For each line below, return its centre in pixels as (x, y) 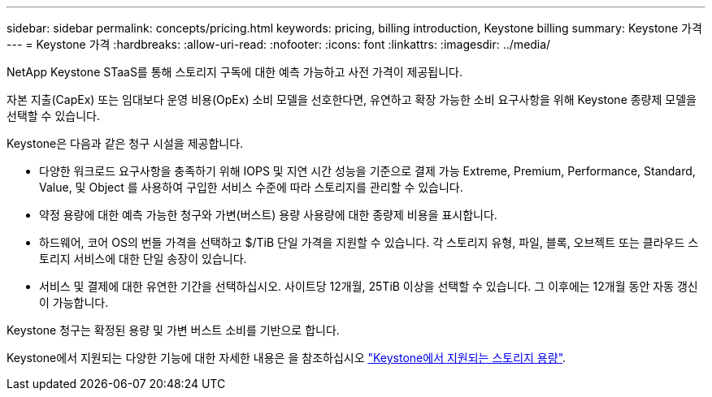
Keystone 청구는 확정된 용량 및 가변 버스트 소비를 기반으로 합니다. (173, 330)
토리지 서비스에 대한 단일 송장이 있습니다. (143, 259)
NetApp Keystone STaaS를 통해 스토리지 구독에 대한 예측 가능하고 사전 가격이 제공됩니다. (234, 72)
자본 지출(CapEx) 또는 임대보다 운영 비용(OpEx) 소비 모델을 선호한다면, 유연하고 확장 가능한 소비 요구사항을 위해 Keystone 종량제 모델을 (352, 99)
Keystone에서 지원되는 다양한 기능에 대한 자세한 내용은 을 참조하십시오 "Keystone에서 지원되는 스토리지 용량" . (287, 358)
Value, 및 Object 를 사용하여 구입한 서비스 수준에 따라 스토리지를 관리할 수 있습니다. (251, 187)
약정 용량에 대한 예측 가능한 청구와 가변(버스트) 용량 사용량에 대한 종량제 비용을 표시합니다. (268, 215)
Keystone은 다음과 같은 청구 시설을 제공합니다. (125, 143)
